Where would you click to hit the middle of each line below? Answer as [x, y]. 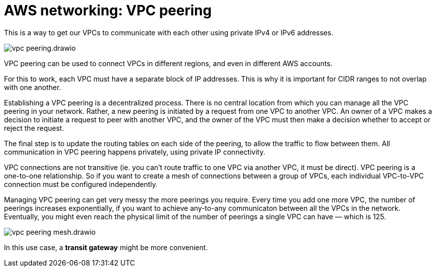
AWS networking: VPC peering [108, 10]
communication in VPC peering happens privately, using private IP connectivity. [135, 152]
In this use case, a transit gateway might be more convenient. [106, 247]
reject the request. [34, 128]
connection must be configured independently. [81, 184]
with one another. [33, 87]
